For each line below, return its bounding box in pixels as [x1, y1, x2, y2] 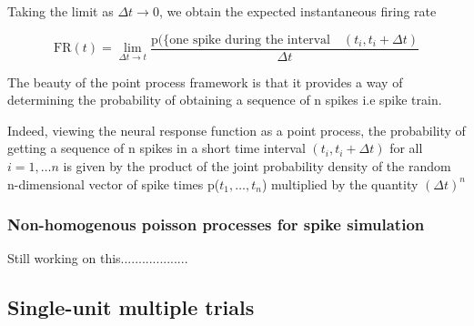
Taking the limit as [7, 2, 114, 20]
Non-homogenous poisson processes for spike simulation [7, 213, 425, 236]
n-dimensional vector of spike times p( [7, 174, 220, 193]
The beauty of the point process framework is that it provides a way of [7, 72, 403, 91]
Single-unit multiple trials [7, 293, 255, 321]
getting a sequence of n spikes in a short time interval [7, 138, 306, 158]
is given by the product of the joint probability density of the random [63, 157, 451, 176]
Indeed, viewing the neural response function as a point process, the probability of [7, 120, 466, 139]
